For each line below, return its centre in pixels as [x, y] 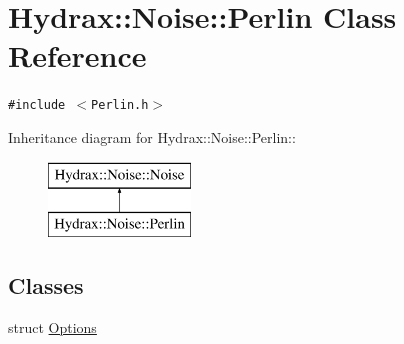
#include [37, 105]
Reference [77, 55]
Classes [46, 285]
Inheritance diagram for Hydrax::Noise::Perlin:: [152, 136]
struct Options [52, 326]
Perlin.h [120, 105]
